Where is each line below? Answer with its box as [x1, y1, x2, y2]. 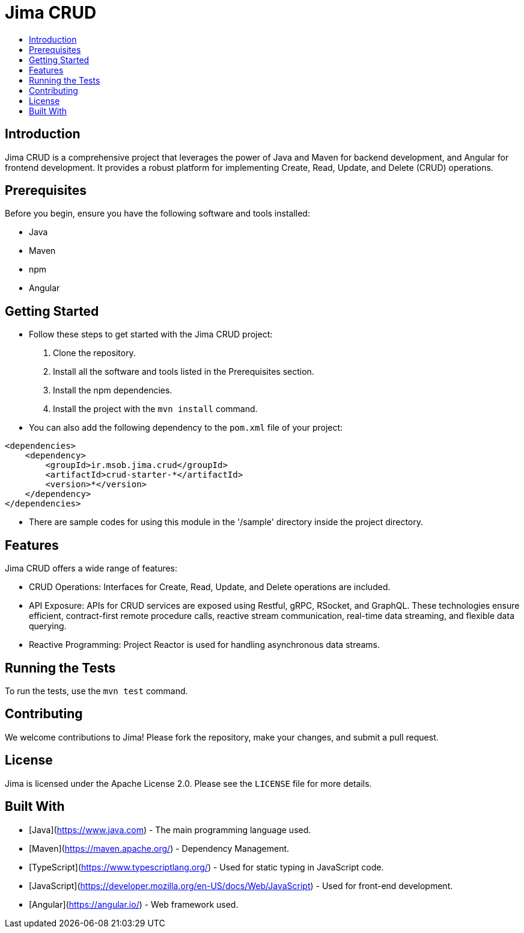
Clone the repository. [53, 348, 136, 359]
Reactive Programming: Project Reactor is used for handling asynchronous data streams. [29, 639, 380, 650]
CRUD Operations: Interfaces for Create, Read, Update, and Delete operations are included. [29, 582, 391, 593]
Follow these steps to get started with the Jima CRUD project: [29, 329, 273, 340]
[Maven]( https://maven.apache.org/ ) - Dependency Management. [29, 843, 290, 854]
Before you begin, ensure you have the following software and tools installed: [5, 208, 310, 219]
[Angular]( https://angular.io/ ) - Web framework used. [29, 899, 239, 910]
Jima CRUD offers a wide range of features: [5, 563, 178, 574]
